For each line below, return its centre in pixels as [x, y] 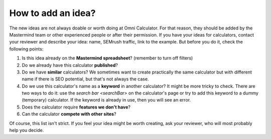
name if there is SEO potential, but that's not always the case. [85, 79]
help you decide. [27, 130]
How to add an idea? [52, 13]
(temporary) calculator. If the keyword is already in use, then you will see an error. [106, 100]
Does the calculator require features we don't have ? [76, 107]
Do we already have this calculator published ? [70, 65]
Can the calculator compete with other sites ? [69, 114]
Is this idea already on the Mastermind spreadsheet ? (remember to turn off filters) [107, 58]
